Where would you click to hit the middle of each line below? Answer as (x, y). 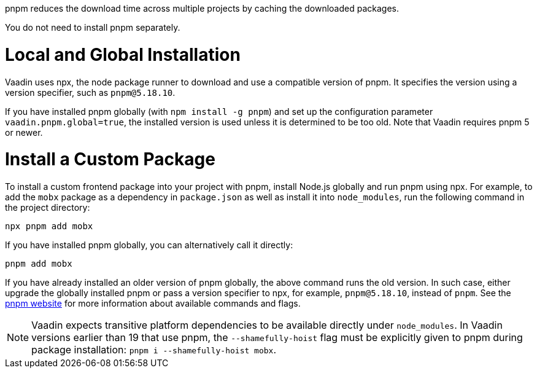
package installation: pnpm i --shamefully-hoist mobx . (154, 350)
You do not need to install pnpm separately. (93, 27)
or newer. (24, 132)
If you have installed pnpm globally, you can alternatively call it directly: (149, 245)
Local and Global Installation (123, 54)
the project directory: (48, 207)
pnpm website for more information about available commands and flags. (153, 303)
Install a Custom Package (110, 159)
